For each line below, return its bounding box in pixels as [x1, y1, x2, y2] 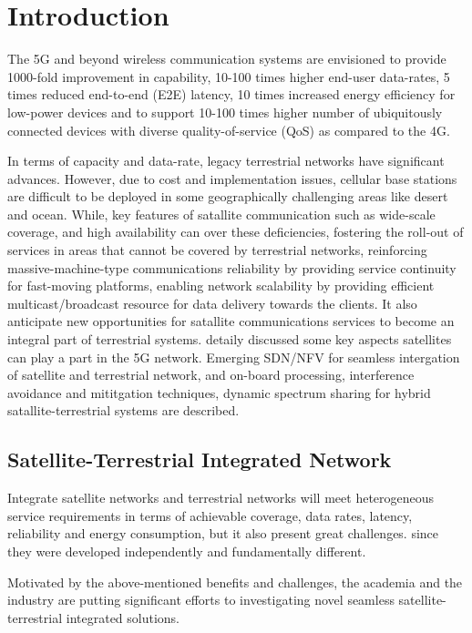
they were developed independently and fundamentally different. [7, 541, 366, 560]
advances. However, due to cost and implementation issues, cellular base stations [7, 168, 457, 188]
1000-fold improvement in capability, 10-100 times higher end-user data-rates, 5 [7, 66, 450, 86]
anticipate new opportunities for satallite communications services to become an [7, 311, 455, 331]
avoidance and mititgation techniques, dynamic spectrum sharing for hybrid [7, 383, 431, 402]
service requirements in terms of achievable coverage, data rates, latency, [7, 505, 413, 525]
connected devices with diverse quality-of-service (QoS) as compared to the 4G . [7, 120, 450, 139]
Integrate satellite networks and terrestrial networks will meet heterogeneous [7, 488, 435, 507]
